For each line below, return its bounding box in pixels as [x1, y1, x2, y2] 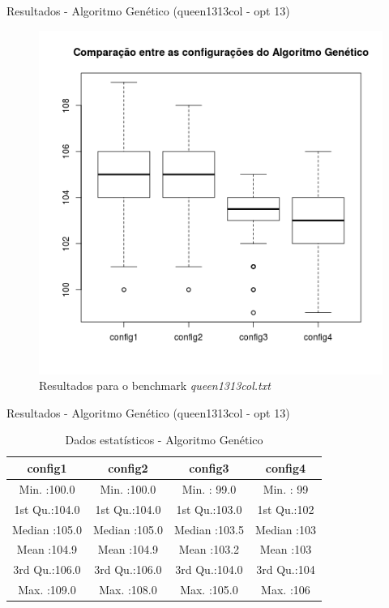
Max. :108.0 [99, 581, 157, 598]
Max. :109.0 [18, 581, 76, 598]
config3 [189, 459, 229, 476]
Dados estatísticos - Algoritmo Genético [65, 431, 263, 448]
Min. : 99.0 [182, 480, 237, 497]
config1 [27, 459, 67, 476]
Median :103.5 [173, 520, 244, 537]
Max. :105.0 [180, 581, 238, 598]
